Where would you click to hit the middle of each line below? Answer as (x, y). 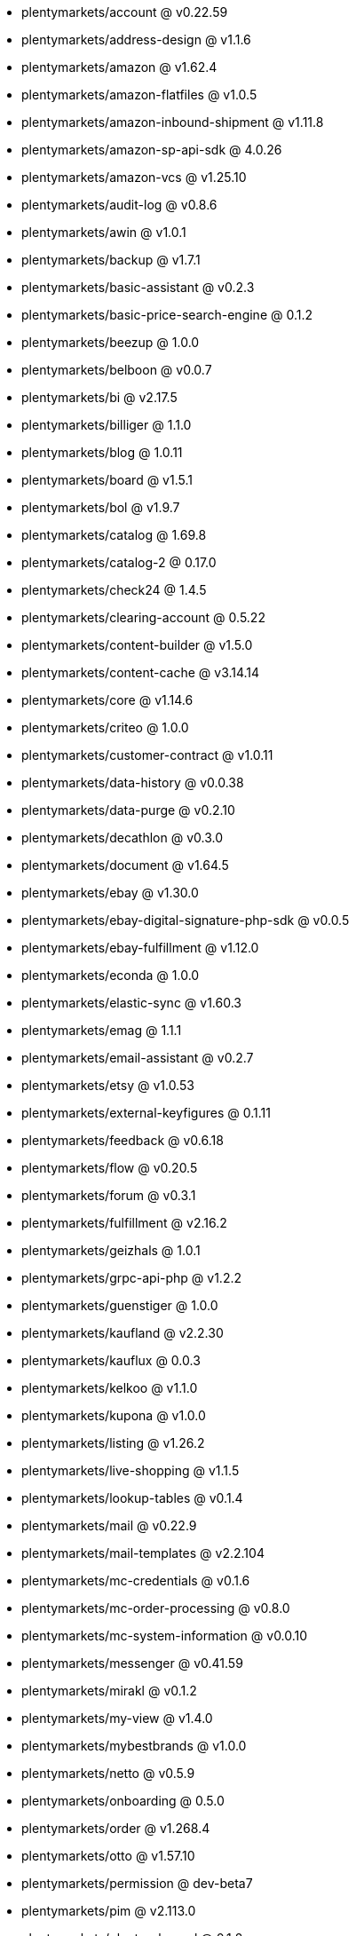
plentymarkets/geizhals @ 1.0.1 (111, 1250)
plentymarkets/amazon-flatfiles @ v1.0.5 (139, 95)
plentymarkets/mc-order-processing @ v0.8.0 (156, 1608)
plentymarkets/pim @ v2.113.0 (109, 1911)
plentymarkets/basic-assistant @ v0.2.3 (138, 287)
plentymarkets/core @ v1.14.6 (107, 700)
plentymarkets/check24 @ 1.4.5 (114, 590)
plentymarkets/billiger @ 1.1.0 (107, 425)
